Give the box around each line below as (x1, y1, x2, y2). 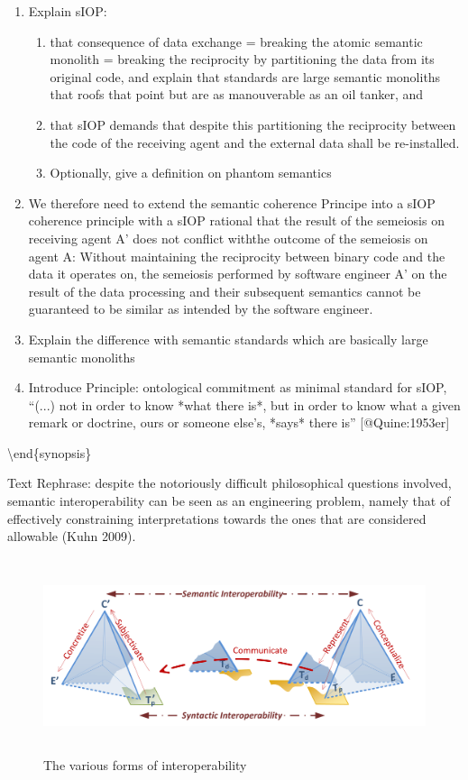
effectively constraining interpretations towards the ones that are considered (7, 509, 427, 528)
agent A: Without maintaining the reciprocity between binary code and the (28, 246, 445, 265)
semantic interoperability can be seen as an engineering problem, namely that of (7, 491, 451, 510)
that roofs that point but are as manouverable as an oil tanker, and (50, 85, 424, 104)
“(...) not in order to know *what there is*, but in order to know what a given (28, 395, 461, 414)
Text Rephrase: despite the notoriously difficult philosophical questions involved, (7, 473, 452, 492)
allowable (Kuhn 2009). (7, 527, 136, 546)
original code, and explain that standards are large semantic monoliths (50, 67, 441, 86)
